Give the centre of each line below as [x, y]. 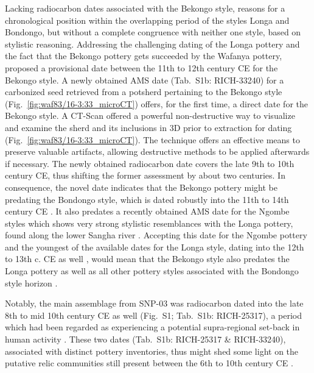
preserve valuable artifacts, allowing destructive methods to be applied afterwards [157, 151]
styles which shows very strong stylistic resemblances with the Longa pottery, [149, 223]
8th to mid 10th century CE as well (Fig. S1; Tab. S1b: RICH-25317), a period [154, 315]
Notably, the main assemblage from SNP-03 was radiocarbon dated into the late [154, 303]
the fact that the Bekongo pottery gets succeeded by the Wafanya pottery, [144, 56]
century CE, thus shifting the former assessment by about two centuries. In [145, 175]
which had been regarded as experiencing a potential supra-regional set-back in [152, 327]
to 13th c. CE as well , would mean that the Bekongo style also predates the [147, 259]
